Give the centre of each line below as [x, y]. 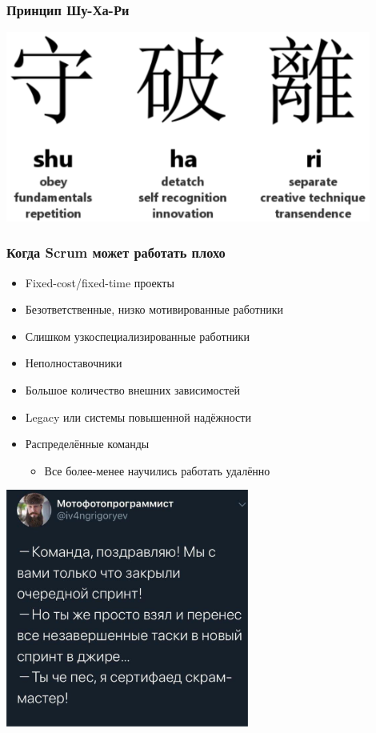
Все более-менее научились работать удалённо [157, 470]
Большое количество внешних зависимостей [132, 389]
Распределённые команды [87, 444]
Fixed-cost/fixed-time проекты [100, 282]
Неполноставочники [74, 363]
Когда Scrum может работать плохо [116, 252]
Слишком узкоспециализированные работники [137, 336]
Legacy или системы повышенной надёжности [138, 417]
